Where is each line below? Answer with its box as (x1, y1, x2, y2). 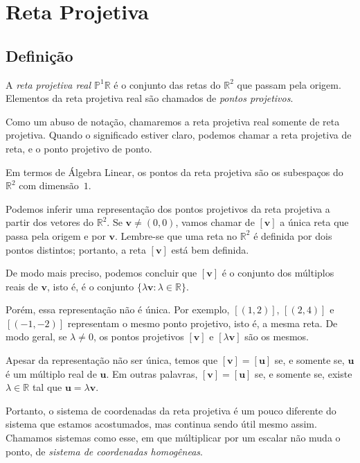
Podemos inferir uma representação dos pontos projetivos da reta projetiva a (6, 201, 330, 216)
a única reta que (280, 215, 349, 229)
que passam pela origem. (237, 77, 341, 91)
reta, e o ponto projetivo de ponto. (6, 141, 152, 155)
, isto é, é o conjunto (46, 279, 134, 293)
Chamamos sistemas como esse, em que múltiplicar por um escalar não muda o (6, 430, 341, 445)
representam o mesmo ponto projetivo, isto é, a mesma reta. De (67, 315, 338, 330)
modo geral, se (6, 329, 67, 344)
